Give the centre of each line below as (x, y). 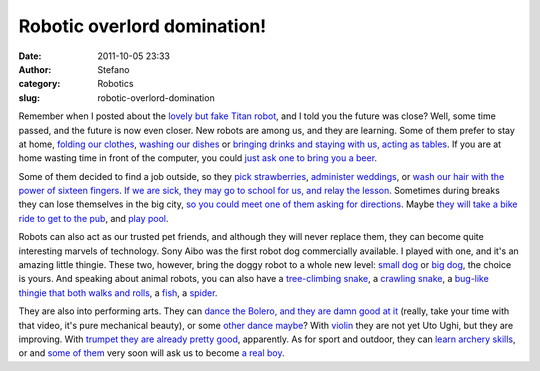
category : (39, 84)
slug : (29, 97)
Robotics (115, 84)
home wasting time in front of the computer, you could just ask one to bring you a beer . (198, 158)
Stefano (113, 69)
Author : (35, 69)
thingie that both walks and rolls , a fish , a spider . (118, 292)
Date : (30, 56)
